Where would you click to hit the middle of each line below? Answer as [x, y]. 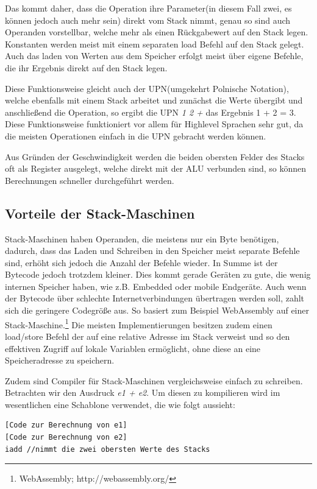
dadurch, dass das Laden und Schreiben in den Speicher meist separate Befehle [152, 251]
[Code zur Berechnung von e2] [66, 438]
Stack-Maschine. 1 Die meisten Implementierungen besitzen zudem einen [139, 323]
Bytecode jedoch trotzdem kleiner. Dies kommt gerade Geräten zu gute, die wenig [158, 274]
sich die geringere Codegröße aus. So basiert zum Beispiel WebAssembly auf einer [157, 310]
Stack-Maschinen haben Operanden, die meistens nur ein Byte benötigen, [142, 238]
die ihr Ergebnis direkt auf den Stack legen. [86, 67]
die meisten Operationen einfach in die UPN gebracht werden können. [136, 135]
